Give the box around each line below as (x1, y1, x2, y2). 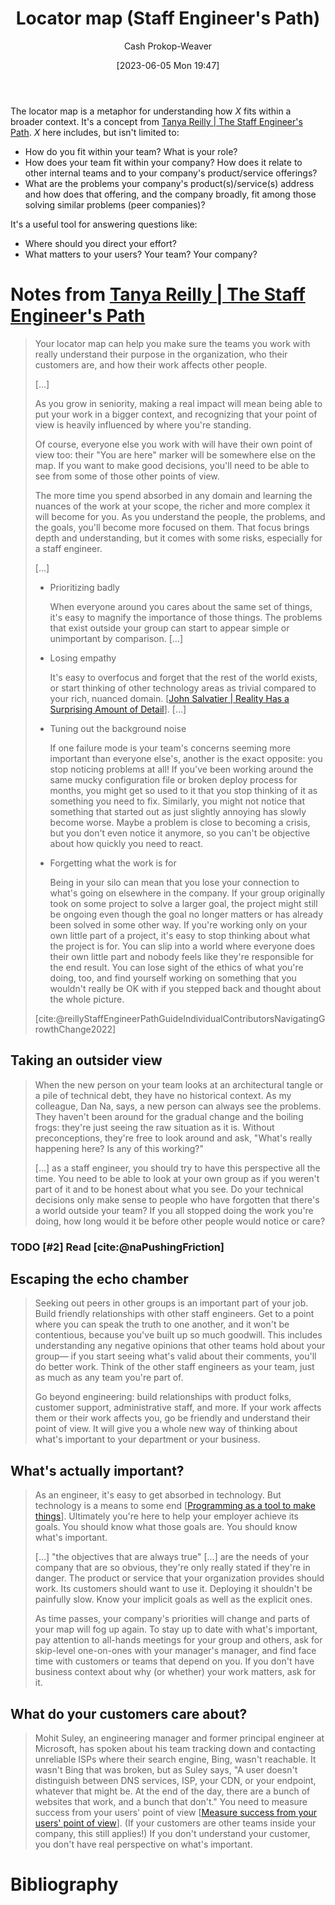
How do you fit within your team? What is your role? (24, 145, 238, 157)
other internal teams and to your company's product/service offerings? (24, 167, 318, 179)
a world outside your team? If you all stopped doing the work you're (34, 1204, 314, 1216)
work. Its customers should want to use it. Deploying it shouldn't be (34, 1583, 313, 1595)
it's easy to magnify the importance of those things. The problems (49, 611, 323, 623)
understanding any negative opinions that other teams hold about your (34, 1340, 326, 1352)
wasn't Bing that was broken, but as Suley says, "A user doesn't (34, 1764, 298, 1776)
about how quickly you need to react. (49, 837, 204, 849)
